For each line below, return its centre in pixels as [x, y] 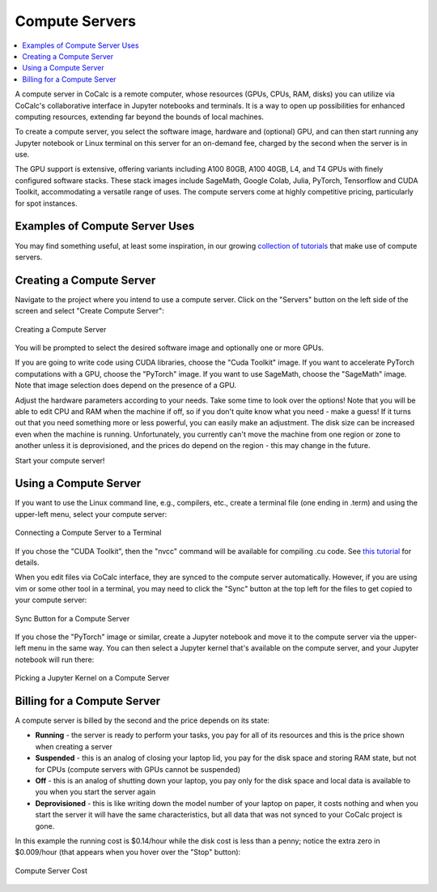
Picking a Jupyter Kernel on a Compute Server [92, 678]
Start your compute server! [60, 460]
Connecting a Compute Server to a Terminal [88, 533]
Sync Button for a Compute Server [72, 618]
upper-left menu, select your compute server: [91, 514]
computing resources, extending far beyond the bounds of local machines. [140, 117]
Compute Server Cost [51, 870]
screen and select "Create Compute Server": [90, 311]
